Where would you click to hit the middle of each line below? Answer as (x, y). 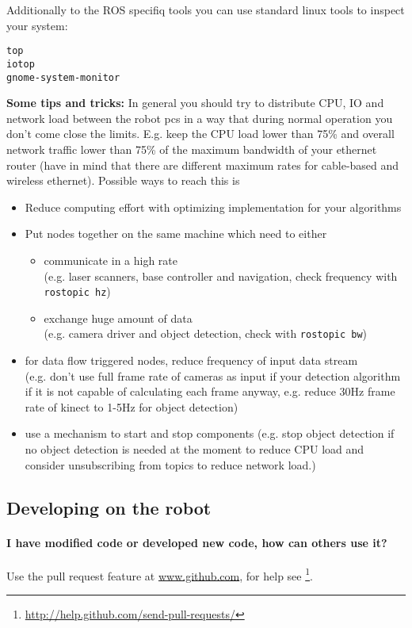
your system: (37, 25)
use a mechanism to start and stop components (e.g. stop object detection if (210, 433)
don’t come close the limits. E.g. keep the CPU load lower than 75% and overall (200, 134)
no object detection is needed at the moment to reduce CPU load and (195, 448)
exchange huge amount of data (118, 318)
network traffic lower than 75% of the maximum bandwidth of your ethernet (192, 149)
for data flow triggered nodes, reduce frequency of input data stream (191, 360)
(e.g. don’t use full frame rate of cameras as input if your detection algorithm (213, 375)
